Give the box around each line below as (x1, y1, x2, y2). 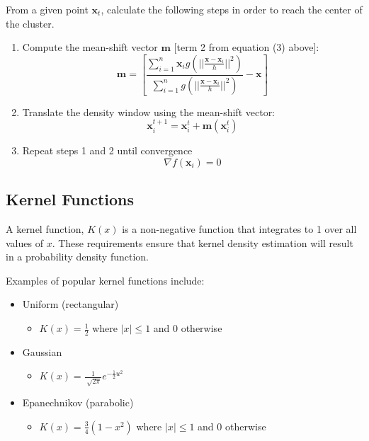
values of (6, 235, 43, 250)
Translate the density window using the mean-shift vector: (22, 104, 276, 119)
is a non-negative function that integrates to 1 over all (122, 222, 357, 236)
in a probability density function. (6, 249, 149, 264)
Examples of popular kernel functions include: (6, 273, 205, 287)
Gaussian (22, 344, 62, 359)
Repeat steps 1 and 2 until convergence (22, 143, 193, 158)
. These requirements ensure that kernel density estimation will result (52, 235, 353, 250)
